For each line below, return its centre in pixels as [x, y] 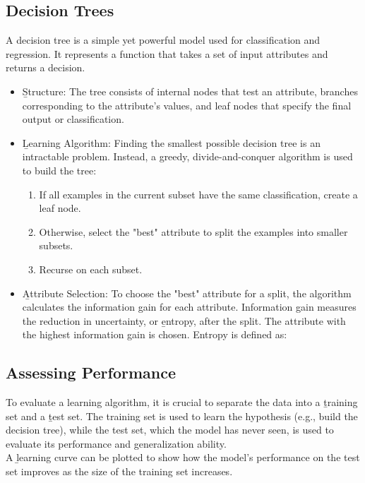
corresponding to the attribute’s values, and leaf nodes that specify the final [187, 105]
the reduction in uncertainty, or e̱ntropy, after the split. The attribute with [184, 320]
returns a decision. [46, 67]
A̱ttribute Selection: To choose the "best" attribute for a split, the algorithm [187, 293]
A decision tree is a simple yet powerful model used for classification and [163, 40]
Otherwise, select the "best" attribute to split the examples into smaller [193, 231]
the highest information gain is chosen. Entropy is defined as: [155, 334]
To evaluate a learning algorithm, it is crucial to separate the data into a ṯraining [182, 402]
